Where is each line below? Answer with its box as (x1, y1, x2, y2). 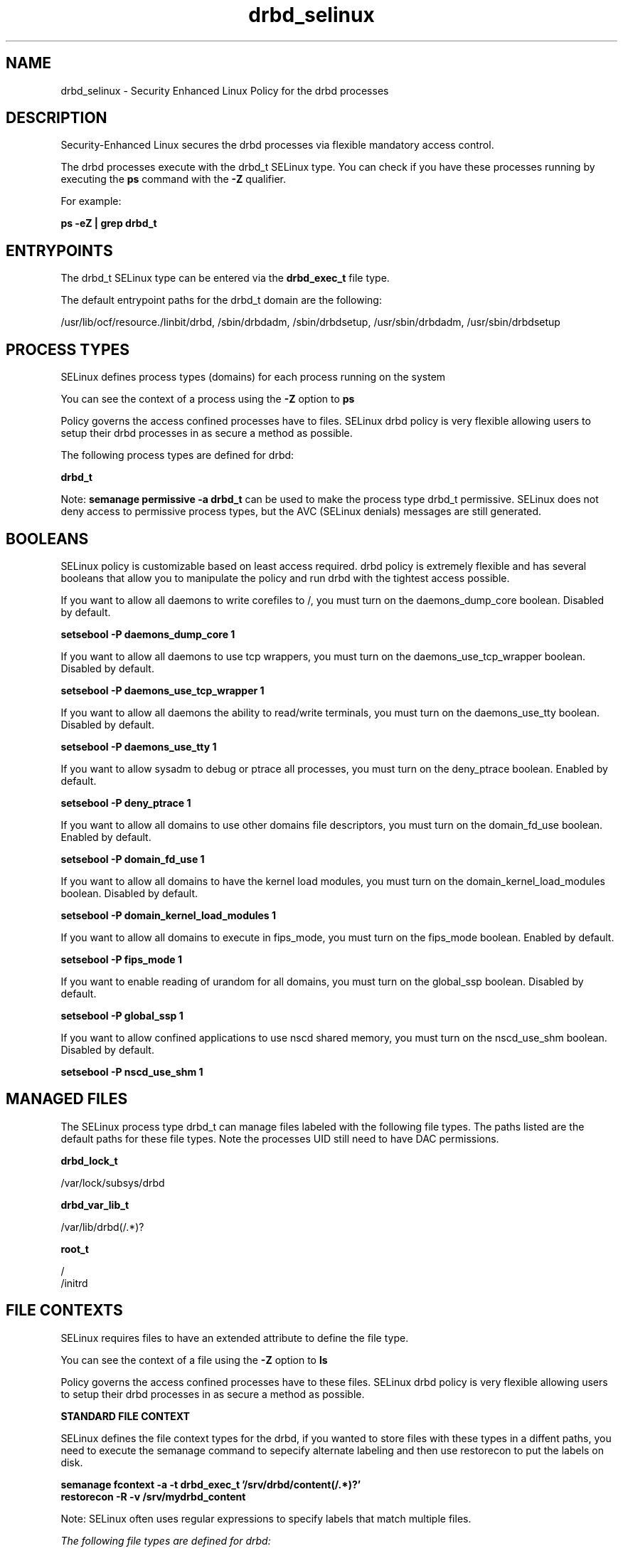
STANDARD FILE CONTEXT (60, 1409, 190, 1422)
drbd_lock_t (60, 1154, 118, 1167)
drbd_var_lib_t (60, 1198, 129, 1211)
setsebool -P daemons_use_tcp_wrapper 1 (60, 684, 265, 697)
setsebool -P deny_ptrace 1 (60, 796, 191, 809)
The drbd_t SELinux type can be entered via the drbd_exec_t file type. (60, 272, 390, 285)
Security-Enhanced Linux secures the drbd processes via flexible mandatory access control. (60, 139, 494, 152)
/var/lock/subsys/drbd (60, 1176, 165, 1189)
